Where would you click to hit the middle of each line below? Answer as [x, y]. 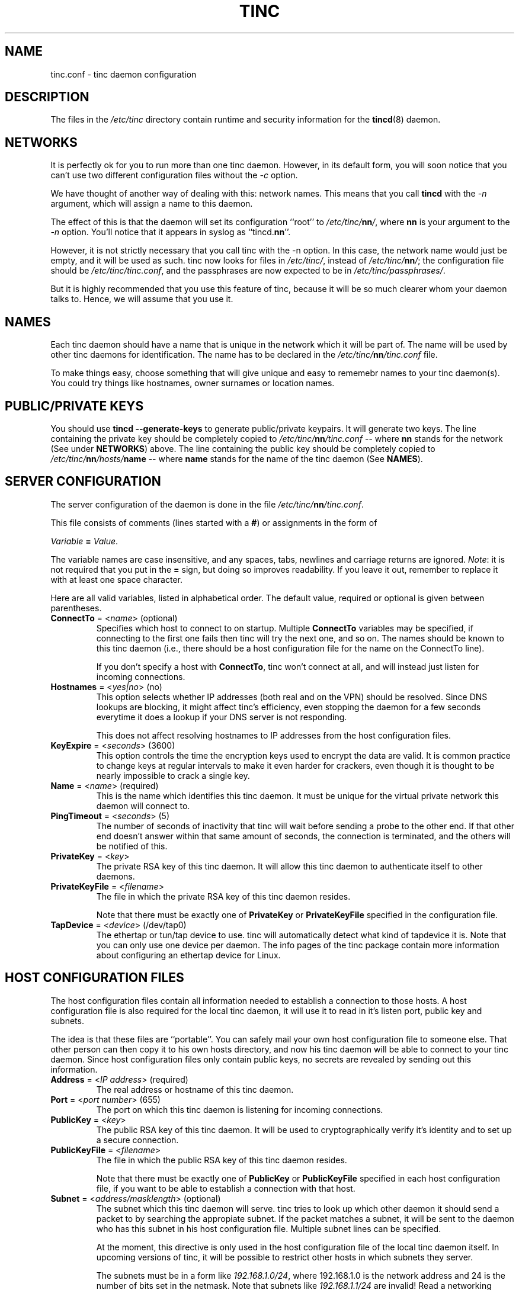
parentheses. [76, 608]
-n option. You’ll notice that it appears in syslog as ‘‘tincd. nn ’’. [171, 232]
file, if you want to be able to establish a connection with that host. [226, 1188]
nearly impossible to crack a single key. [173, 775]
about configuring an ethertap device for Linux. [188, 955]
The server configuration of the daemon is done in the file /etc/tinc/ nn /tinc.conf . [207, 504]
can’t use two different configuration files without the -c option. [174, 175]
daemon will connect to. [143, 806]
